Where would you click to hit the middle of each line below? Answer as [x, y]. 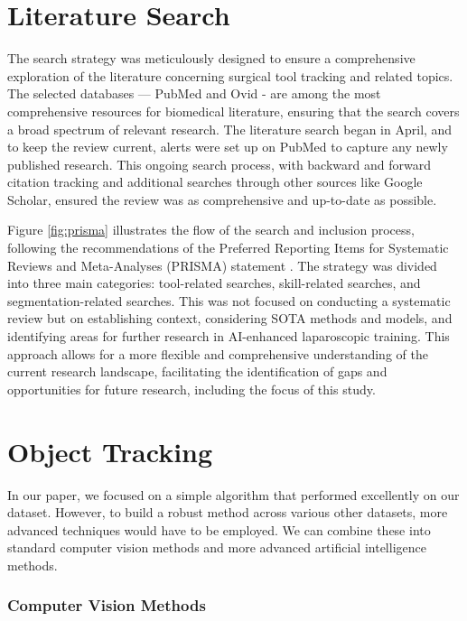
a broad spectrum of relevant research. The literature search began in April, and [230, 129]
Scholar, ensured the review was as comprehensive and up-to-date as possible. [222, 199]
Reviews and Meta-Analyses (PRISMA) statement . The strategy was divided [222, 265]
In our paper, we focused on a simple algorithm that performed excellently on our [233, 494]
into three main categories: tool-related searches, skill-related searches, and [214, 283]
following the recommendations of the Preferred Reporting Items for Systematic [228, 248]
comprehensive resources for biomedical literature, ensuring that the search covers [233, 111]
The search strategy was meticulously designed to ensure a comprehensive [211, 58]
